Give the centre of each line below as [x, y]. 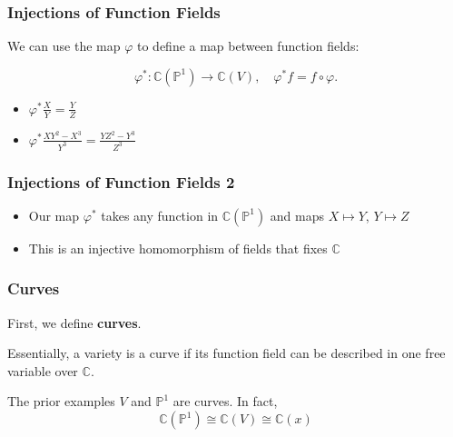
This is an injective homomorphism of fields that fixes [178, 248]
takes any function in [160, 215]
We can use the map [64, 46]
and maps [297, 215]
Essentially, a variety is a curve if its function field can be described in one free [226, 353]
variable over [43, 370]
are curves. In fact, [225, 401]
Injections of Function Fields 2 [121, 181]
